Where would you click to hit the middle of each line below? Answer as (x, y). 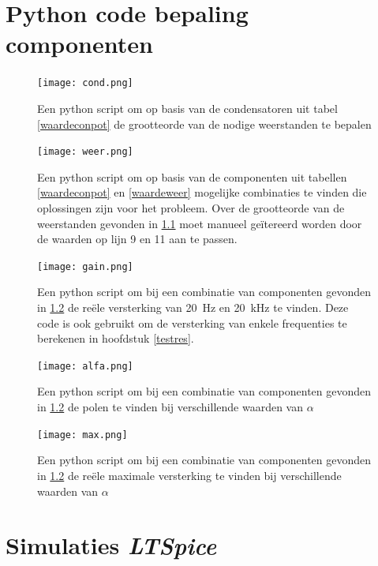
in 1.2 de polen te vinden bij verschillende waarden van (170, 407)
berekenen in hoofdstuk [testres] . (116, 338)
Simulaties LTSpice (111, 545)
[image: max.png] (82, 435)
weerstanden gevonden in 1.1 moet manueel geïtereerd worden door (200, 223)
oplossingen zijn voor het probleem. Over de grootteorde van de (191, 208)
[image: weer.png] (85, 152)
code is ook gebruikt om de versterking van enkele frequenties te (192, 322)
